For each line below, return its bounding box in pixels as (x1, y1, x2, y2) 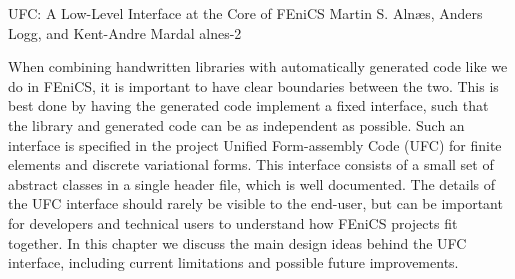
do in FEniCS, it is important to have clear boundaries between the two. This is (8, 75, 499, 96)
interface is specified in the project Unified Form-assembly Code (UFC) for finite (8, 134, 502, 155)
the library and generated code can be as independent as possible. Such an (8, 114, 465, 135)
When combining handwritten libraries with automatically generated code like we (8, 56, 508, 77)
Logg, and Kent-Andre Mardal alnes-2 (8, 22, 242, 43)
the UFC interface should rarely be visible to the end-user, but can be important (8, 193, 503, 214)
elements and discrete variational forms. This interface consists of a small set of (8, 154, 494, 175)
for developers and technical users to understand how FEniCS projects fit (8, 212, 458, 233)
